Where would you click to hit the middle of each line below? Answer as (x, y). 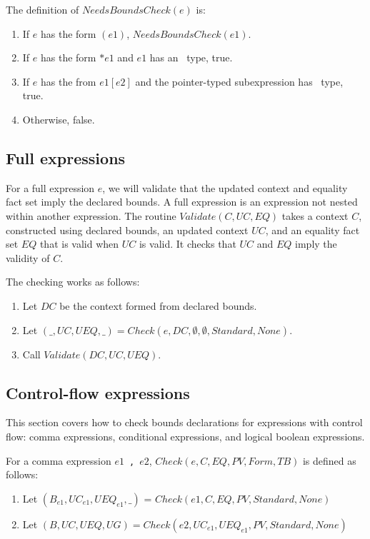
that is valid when (79, 244)
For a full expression (50, 187)
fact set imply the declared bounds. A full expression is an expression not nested (182, 202)
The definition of (42, 9)
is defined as (329, 460)
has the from (68, 81)
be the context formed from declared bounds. (158, 305)
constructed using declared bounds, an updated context (127, 230)
